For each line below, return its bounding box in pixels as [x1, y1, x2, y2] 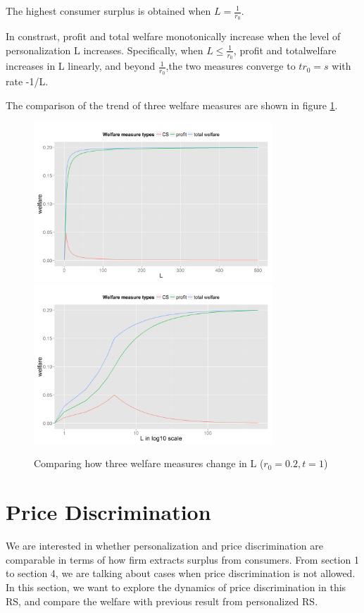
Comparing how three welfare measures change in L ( [34, 456, 264, 471]
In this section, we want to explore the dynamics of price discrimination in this [6, 579, 346, 594]
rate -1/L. [6, 74, 49, 89]
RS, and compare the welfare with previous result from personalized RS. [6, 593, 318, 608]
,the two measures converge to [165, 58, 296, 73]
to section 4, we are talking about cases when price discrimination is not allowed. [6, 566, 356, 581]
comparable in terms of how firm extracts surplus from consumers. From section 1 [6, 552, 359, 566]
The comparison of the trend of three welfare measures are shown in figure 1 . [6, 97, 338, 112]
